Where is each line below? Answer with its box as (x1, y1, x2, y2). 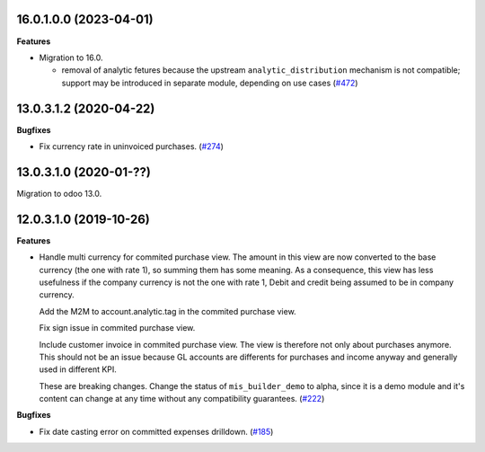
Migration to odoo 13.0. (16, 188, 102, 199)
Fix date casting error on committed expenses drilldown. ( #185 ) (39, 426, 274, 437)
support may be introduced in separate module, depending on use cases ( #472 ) (61, 77, 358, 88)
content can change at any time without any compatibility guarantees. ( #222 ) (39, 394, 325, 404)
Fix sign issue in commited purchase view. (39, 323, 196, 333)
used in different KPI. (39, 364, 117, 375)
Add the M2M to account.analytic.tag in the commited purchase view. (39, 306, 296, 316)
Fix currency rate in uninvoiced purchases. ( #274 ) (39, 140, 225, 152)
